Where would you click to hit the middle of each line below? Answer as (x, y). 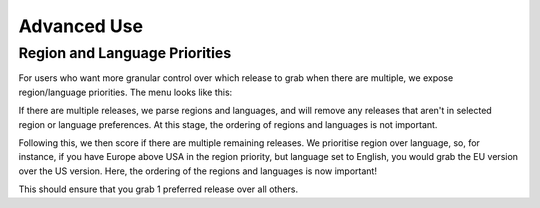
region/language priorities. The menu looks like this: (125, 92)
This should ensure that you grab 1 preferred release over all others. (158, 189)
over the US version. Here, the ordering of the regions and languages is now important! (197, 171)
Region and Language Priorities (125, 53)
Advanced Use (81, 26)
